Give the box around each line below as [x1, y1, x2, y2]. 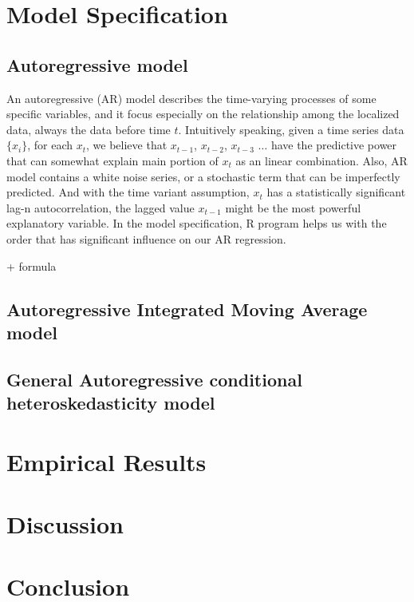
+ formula [6, 257, 57, 274]
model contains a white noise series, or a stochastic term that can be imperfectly [6, 168, 400, 184]
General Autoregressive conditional [6, 366, 302, 391]
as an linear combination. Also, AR [235, 152, 408, 168]
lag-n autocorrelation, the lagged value [6, 199, 195, 216]
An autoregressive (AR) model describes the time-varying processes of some [6, 89, 377, 106]
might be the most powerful [225, 199, 361, 216]
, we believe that [86, 137, 168, 153]
